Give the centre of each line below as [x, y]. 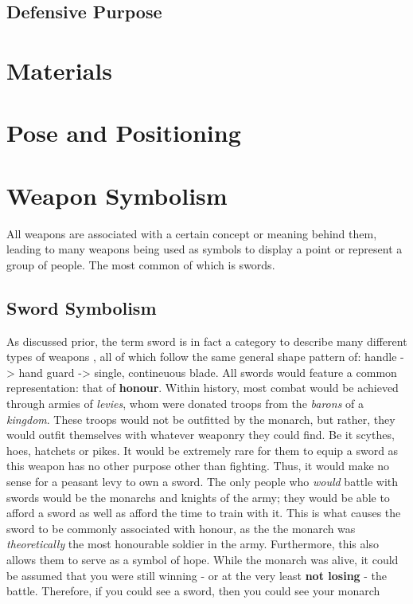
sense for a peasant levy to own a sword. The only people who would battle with [203, 481]
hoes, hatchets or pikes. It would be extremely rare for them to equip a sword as [203, 450]
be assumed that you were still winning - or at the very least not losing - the [197, 575]
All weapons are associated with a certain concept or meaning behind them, [192, 233]
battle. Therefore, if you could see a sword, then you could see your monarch [193, 591]
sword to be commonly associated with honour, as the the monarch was [181, 528]
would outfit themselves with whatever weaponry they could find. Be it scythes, [201, 435]
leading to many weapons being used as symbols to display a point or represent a [205, 249]
